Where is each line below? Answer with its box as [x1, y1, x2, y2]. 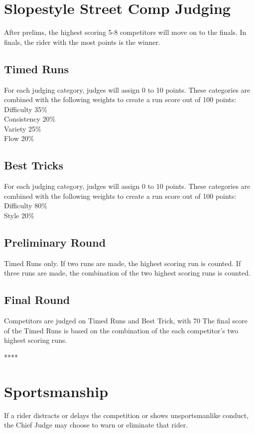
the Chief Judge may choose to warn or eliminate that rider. [4, 420, 188, 430]
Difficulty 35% [4, 104, 47, 114]
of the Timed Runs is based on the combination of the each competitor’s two [4, 325, 239, 335]
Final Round [4, 292, 70, 307]
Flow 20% [4, 133, 34, 144]
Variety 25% [4, 123, 41, 134]
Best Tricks [4, 157, 63, 173]
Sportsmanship [4, 381, 109, 401]
